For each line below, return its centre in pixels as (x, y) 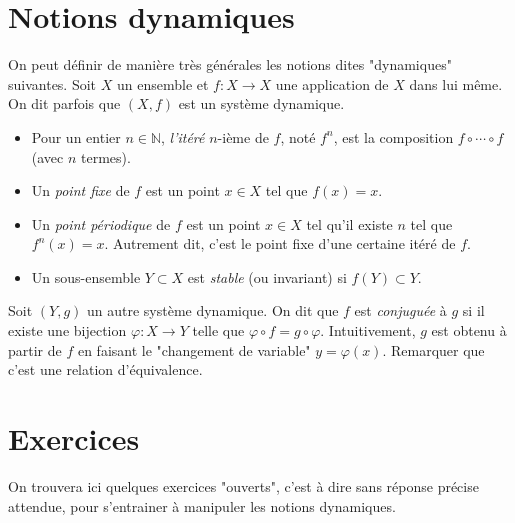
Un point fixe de (80, 190)
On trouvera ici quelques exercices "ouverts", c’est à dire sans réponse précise (243, 485)
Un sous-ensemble (86, 276)
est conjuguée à (400, 310)
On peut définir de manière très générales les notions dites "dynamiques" (230, 64)
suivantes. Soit (52, 83)
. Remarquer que (433, 349)
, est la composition (393, 136)
